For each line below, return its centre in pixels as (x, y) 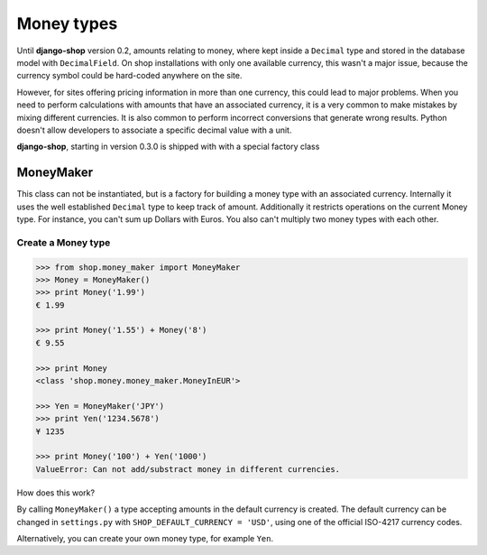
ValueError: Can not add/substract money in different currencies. (188, 469)
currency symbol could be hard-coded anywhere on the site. (129, 76)
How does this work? (55, 493)
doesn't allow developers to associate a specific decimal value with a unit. (154, 130)
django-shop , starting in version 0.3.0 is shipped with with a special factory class (168, 147)
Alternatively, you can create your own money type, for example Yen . (145, 538)
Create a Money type (64, 242)
